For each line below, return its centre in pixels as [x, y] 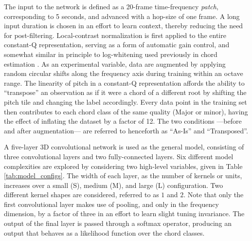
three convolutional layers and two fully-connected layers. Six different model [119, 156]
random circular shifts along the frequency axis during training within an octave [124, 73]
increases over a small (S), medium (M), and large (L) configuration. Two [114, 185]
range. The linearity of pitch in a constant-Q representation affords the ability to [124, 83]
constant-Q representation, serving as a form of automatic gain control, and [117, 45]
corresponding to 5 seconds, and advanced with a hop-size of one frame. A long [122, 16]
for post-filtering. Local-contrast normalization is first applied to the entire [115, 35]
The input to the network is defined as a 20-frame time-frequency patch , [111, 6]
